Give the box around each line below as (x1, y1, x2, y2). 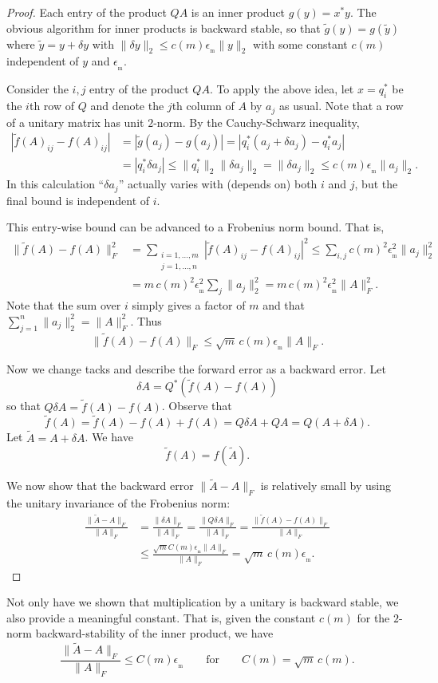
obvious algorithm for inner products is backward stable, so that (6, 19, 321, 36)
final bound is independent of (6, 191, 150, 208)
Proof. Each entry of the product (6, 4, 167, 20)
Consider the (6, 81, 69, 97)
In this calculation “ (6, 176, 105, 192)
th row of (29, 97, 74, 114)
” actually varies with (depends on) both (118, 176, 318, 192)
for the (357, 609, 390, 626)
